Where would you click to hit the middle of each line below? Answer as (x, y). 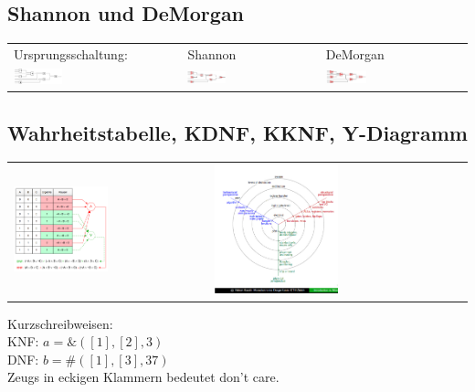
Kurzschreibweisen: (60, 323)
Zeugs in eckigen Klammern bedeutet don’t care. (143, 377)
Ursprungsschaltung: (71, 53)
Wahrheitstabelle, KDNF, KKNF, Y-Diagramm (237, 132)
